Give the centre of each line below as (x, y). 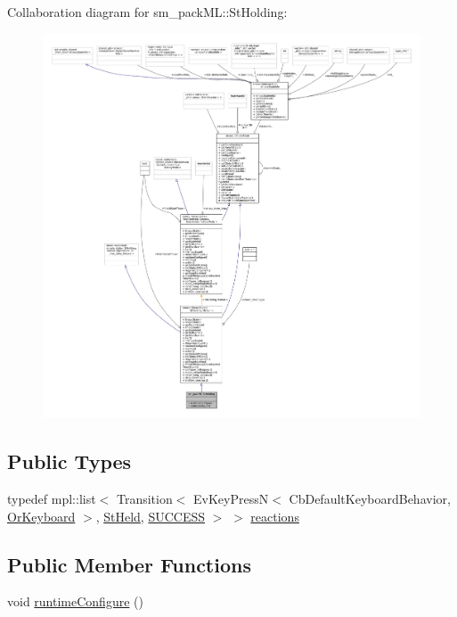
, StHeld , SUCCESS (151, 516)
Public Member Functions (129, 564)
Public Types (69, 461)
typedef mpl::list (52, 498)
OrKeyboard (41, 516)
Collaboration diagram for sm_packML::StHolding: (147, 12)
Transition (144, 498)
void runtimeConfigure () (75, 601)
